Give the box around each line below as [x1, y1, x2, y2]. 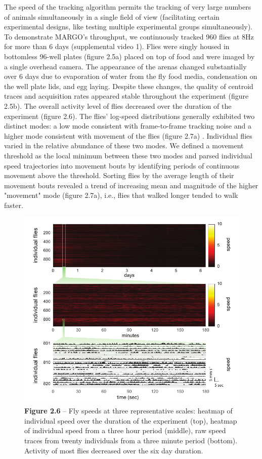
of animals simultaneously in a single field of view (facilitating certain [4, 11, 220, 22]
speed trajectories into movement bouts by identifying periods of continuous [4, 160, 240, 171]
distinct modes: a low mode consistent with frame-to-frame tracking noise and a [4, 120, 251, 131]
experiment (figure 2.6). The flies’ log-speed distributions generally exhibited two [4, 110, 255, 121]
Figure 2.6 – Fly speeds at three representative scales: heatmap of [24, 405, 233, 416]
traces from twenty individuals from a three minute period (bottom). [24, 435, 238, 446]
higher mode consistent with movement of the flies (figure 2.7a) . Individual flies [4, 130, 252, 141]
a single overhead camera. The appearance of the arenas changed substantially [4, 61, 247, 71]
